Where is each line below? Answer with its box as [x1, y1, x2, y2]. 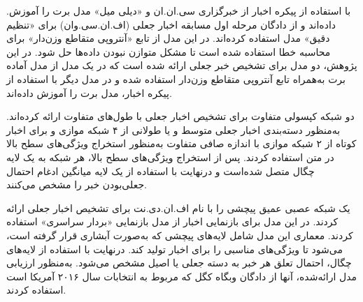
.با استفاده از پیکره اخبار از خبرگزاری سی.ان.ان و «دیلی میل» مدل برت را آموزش [6, 3, 351, 17]
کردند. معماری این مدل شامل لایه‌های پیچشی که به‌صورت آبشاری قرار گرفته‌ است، [6, 227, 353, 242]
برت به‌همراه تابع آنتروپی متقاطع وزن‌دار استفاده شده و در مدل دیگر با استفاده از [6, 71, 346, 86]
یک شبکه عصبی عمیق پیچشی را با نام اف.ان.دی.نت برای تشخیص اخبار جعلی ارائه [6, 200, 350, 215]
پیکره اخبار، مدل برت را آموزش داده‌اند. [6, 85, 172, 100]
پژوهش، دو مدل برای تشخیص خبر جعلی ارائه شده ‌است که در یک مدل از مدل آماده [6, 58, 357, 73]
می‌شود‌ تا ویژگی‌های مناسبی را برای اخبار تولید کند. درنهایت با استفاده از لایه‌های [6, 241, 343, 256]
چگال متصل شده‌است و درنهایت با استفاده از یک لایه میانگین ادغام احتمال [6, 163, 315, 178]
